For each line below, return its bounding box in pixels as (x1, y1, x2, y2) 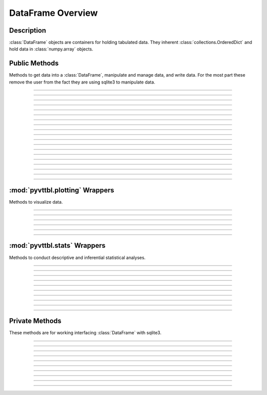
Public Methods (9, 59, 59, 68)
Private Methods (9, 317, 62, 325)
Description (9, 26, 46, 35)
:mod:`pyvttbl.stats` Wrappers (9, 241, 106, 250)
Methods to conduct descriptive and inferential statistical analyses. (9, 255, 146, 261)
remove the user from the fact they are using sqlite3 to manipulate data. (9, 79, 155, 85)
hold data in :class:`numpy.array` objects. (9, 46, 93, 52)
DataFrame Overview (9, 7, 98, 18)
